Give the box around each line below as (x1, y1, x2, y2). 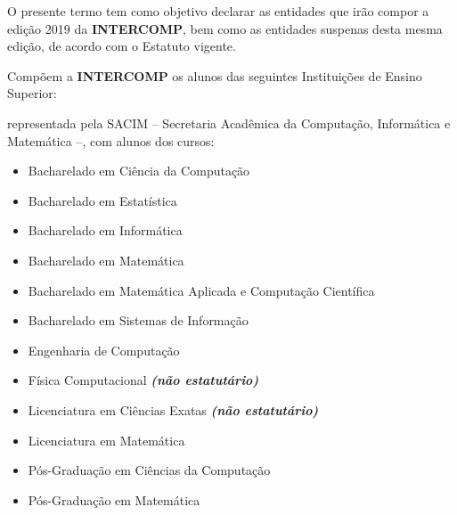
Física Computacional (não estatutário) (28, 371, 259, 389)
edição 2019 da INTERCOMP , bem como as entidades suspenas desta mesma (7, 19, 443, 37)
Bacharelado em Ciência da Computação (28, 161, 250, 180)
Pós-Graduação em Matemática (28, 490, 200, 509)
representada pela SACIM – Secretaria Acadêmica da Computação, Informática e (7, 113, 451, 132)
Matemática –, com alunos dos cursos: (7, 131, 215, 150)
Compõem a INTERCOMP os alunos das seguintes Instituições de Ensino (7, 66, 422, 85)
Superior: (7, 84, 57, 102)
